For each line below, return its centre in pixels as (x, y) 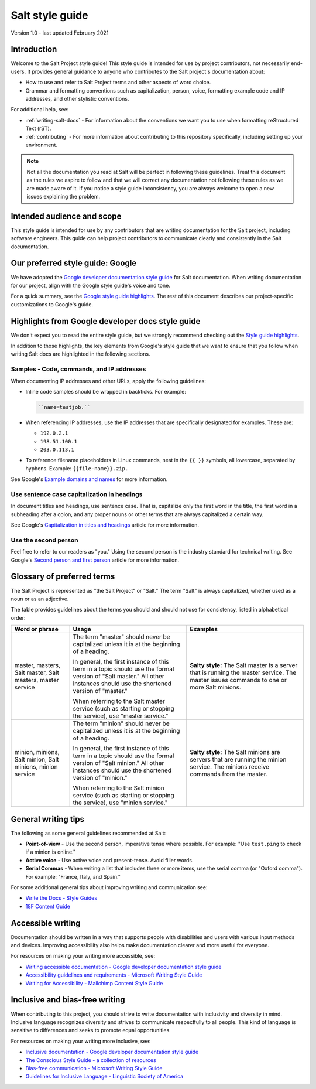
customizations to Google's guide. (52, 304)
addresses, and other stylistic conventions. (77, 99)
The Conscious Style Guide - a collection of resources (91, 1060)
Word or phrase (36, 629)
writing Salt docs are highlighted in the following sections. (80, 354)
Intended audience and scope (66, 216)
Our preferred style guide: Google (74, 263)
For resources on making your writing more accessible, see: (83, 956)
